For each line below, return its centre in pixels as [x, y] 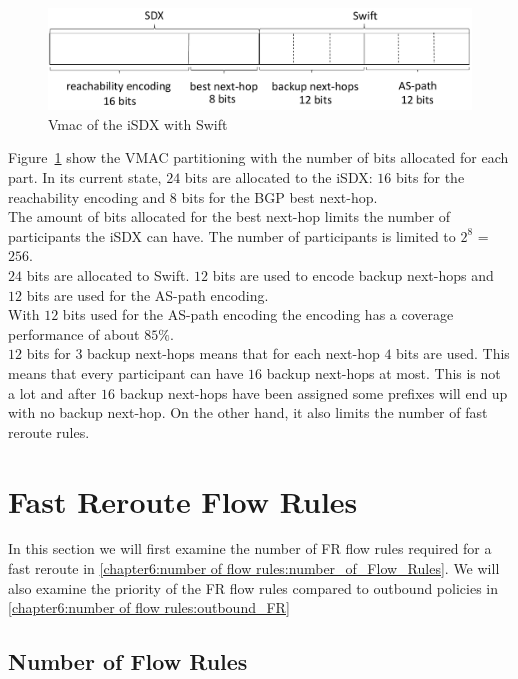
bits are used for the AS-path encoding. [147, 294]
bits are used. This [453, 353]
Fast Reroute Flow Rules [183, 500]
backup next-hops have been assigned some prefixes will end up [313, 392]
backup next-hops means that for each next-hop [233, 353]
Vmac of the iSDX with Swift [138, 123]
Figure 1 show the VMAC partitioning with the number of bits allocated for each [258, 157]
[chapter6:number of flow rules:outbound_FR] [149, 607]
